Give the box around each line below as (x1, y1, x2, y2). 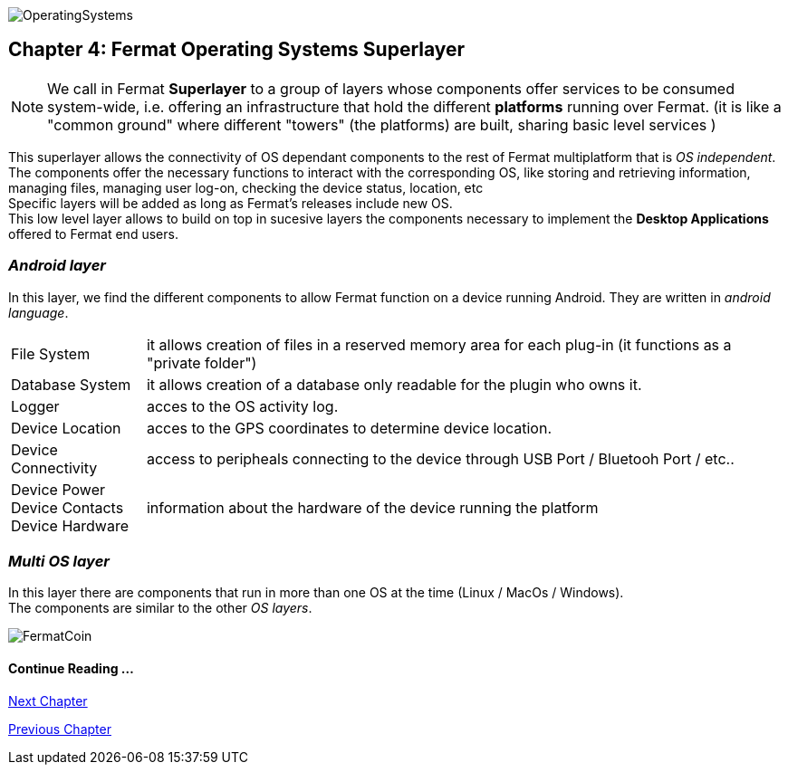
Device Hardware (11, 516, 129, 535)
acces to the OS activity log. (146, 396, 339, 415)
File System (11, 344, 91, 363)
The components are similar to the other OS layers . (8, 600, 312, 616)
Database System (11, 375, 131, 394)
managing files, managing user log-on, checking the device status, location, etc (8, 179, 484, 195)
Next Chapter (8, 692, 88, 709)
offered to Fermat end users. (8, 225, 178, 242)
